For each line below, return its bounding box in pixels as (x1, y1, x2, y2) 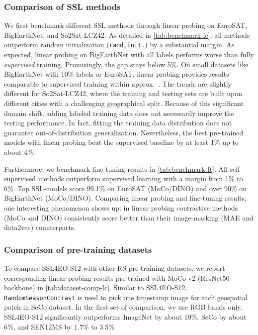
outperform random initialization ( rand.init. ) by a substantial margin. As (4, 39, 235, 50)
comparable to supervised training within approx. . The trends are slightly (4, 78, 232, 89)
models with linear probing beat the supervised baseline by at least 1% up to (4, 137, 239, 147)
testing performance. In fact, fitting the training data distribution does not (4, 117, 232, 128)
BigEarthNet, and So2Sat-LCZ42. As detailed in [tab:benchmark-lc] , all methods (4, 29, 250, 40)
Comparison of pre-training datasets (4, 243, 152, 255)
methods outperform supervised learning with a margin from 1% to (38, 173, 243, 184)
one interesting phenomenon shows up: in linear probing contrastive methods (4, 202, 238, 213)
